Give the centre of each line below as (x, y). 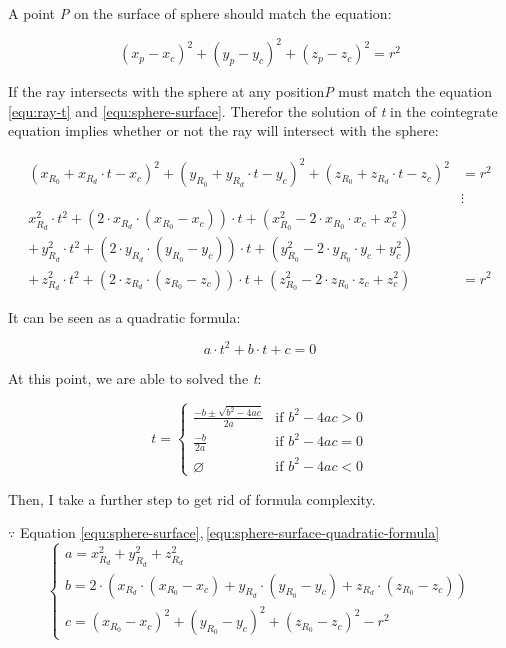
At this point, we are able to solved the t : (135, 377)
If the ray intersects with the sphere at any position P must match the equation (250, 91)
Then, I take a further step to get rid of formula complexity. (192, 498)
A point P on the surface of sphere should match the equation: (200, 13)
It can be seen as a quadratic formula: (124, 316)
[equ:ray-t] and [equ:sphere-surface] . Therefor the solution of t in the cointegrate (253, 110)
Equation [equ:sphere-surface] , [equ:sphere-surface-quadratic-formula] (229, 532)
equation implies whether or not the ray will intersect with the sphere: (223, 130)
